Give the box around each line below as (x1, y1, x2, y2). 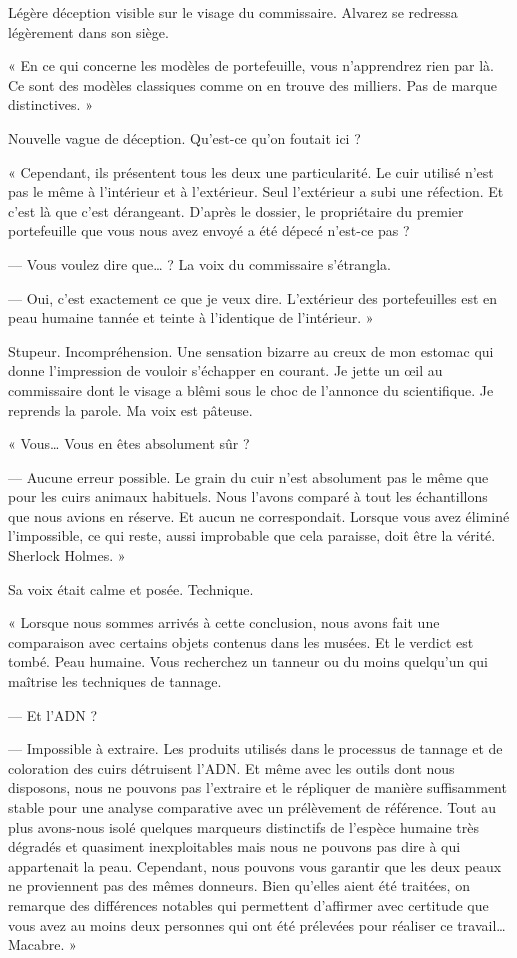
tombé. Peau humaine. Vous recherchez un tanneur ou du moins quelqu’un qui (8, 651, 489, 672)
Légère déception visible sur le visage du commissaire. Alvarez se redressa (8, 2, 458, 22)
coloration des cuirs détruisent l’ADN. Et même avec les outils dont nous (8, 757, 455, 778)
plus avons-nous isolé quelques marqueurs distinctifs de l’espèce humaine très (8, 816, 480, 837)
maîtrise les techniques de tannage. (8, 671, 222, 692)
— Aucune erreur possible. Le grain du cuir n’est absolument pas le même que (8, 466, 489, 487)
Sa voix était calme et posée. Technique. (8, 578, 254, 599)
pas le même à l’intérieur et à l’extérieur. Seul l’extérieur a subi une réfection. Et (8, 181, 504, 202)
